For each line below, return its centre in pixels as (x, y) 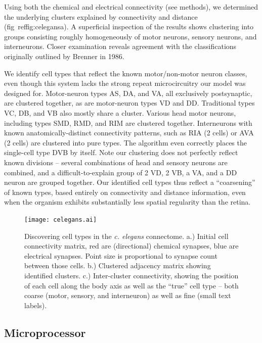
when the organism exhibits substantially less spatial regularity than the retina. (127, 202)
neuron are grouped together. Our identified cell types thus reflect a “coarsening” (130, 182)
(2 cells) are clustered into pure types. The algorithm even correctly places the (125, 142)
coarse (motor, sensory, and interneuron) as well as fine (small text (128, 295)
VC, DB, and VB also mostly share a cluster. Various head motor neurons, (120, 112)
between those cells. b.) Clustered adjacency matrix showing (118, 265)
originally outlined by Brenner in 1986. (64, 56)
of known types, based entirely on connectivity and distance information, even (125, 192)
